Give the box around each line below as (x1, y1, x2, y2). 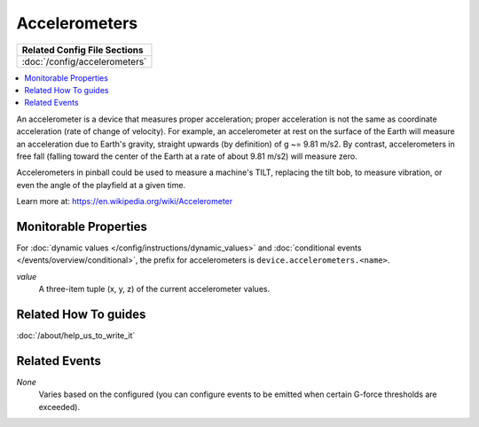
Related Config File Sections (21, 43, 144, 56)
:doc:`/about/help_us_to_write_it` (16, 330, 136, 341)
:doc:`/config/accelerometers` (21, 55, 147, 67)
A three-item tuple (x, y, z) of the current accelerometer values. (38, 284, 271, 295)
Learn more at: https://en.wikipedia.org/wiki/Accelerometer (16, 196, 233, 207)
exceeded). (38, 401, 80, 412)
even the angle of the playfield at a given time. (16, 179, 186, 190)
